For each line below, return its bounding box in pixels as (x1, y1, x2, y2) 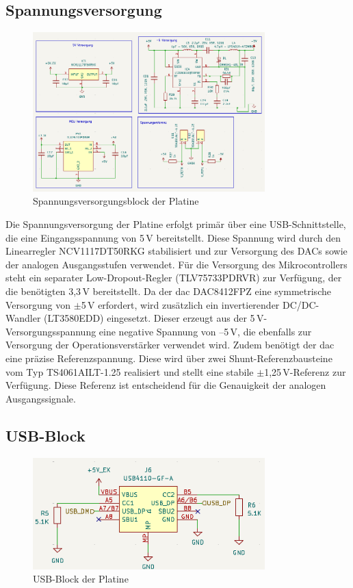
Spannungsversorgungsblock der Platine (33, 194, 199, 208)
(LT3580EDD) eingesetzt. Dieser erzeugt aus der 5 (44, 311, 255, 325)
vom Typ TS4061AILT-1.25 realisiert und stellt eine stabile (5, 364, 254, 379)
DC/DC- (282, 297, 319, 311)
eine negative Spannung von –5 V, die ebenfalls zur (99, 324, 312, 338)
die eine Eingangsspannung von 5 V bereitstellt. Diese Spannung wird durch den (5, 230, 341, 244)
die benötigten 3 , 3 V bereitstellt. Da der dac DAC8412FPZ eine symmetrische (5, 284, 331, 298)
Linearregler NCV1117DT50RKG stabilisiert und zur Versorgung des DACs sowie (5, 244, 348, 258)
